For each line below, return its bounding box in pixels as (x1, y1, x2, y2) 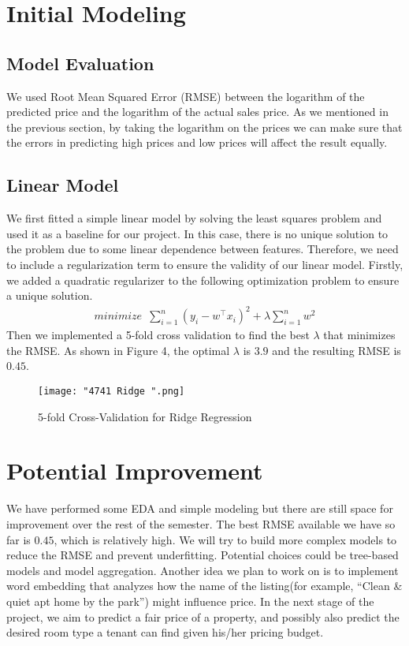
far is (6, 531, 31, 547)
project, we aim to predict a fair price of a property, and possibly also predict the (6, 608, 400, 625)
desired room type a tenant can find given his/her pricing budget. (6, 624, 324, 640)
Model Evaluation (6, 50, 154, 75)
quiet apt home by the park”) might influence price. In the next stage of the (6, 592, 374, 609)
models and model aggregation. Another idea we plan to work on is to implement (6, 562, 399, 578)
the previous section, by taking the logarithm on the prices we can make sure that (6, 118, 403, 135)
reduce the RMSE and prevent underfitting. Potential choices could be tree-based (6, 547, 399, 563)
